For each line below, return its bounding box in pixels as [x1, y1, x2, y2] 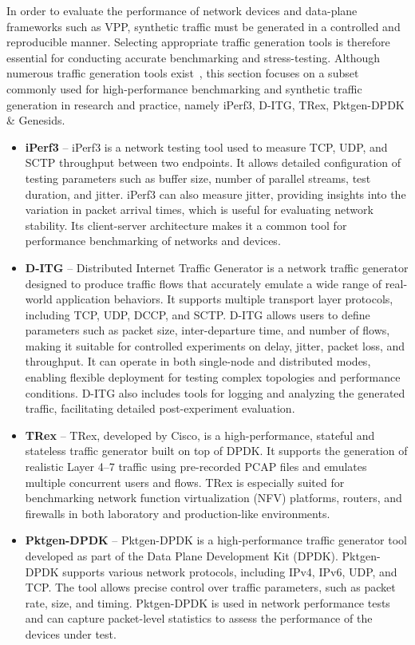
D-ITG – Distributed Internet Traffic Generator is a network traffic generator [25, 259, 409, 275]
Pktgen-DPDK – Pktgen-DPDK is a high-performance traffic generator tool [25, 532, 407, 548]
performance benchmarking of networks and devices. [25, 232, 281, 249]
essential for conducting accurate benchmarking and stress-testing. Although [6, 49, 381, 65]
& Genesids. [6, 112, 65, 129]
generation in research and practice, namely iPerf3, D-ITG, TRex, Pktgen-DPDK [6, 96, 405, 113]
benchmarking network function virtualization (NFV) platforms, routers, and [25, 489, 402, 506]
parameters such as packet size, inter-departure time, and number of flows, [25, 322, 390, 338]
